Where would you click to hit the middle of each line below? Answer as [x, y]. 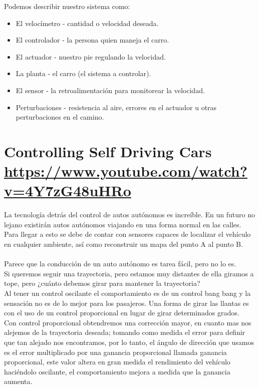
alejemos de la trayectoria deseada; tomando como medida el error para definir [125, 332]
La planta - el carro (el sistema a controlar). [83, 73]
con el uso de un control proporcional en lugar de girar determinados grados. [122, 313]
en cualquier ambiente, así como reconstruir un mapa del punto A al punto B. [123, 244]
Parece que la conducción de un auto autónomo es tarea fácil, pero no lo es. [120, 264]
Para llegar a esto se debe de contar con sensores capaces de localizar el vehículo [127, 234]
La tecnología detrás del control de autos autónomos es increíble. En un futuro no [129, 215]
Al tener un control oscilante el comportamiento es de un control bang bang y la [127, 293]
